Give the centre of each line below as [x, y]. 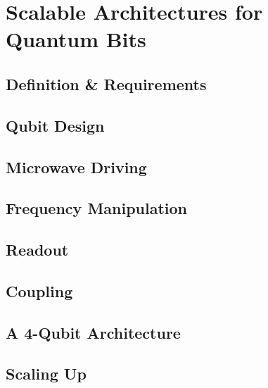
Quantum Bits [76, 39]
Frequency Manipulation [97, 208]
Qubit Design [55, 125]
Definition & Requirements [106, 83]
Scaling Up [46, 374]
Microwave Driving [76, 167]
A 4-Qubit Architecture [93, 332]
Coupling [39, 290]
